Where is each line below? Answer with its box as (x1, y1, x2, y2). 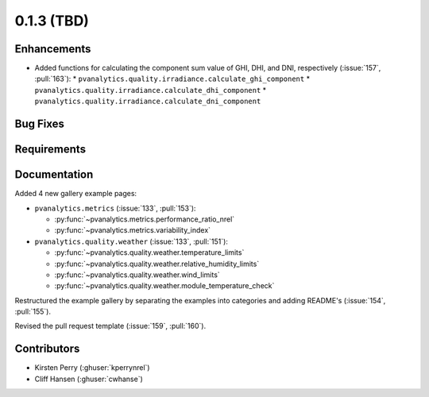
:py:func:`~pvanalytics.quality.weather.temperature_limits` (54, 248, 245, 257)
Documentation (14, 168, 94, 182)
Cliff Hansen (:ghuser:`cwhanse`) (34, 374, 143, 384)
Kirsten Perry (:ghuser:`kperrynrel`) (34, 363, 150, 372)
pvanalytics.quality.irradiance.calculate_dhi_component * (34, 85, 267, 94)
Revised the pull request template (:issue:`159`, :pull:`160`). (14, 322, 207, 331)
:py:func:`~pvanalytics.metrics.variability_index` (54, 225, 211, 235)
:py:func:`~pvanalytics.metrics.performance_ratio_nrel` (54, 214, 235, 224)
